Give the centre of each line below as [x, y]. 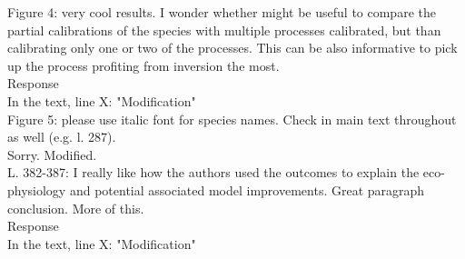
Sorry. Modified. [52, 154]
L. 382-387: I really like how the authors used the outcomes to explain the [213, 172]
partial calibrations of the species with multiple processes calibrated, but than [224, 30]
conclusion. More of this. [76, 208]
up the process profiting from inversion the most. [143, 65]
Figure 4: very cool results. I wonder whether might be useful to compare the [222, 12]
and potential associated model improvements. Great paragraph [247, 189]
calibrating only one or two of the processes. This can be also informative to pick [232, 48]
